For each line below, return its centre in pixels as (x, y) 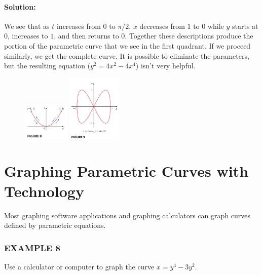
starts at (245, 26)
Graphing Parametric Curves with (126, 171)
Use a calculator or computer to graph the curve (79, 266)
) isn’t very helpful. (165, 66)
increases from (79, 26)
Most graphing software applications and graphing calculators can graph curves (127, 215)
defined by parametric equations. (55, 225)
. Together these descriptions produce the (189, 36)
